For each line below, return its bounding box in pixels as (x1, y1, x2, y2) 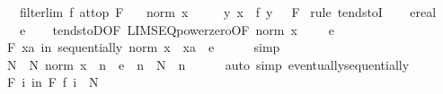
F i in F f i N (6, 73, 99, 91)
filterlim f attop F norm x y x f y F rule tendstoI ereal (19, 3, 437, 21)
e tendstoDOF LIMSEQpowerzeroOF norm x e (19, 20, 335, 38)
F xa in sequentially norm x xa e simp (6, 38, 280, 56)
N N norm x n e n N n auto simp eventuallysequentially (6, 55, 410, 73)
